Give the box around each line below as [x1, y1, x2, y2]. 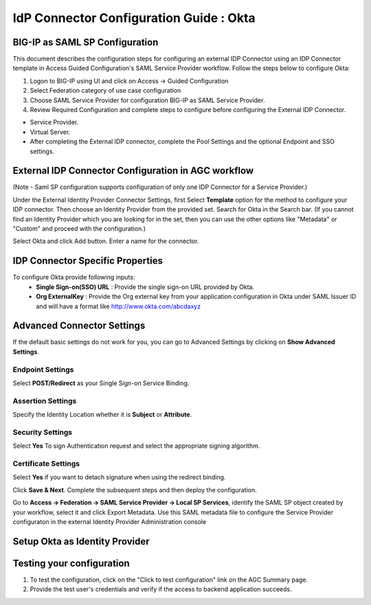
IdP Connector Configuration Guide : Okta [12, 10, 256, 25]
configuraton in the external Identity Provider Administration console [12, 517, 207, 525]
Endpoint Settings [12, 365, 74, 374]
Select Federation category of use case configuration [30, 87, 181, 95]
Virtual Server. [30, 128, 71, 136]
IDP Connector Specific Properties [12, 255, 163, 267]
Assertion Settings [12, 396, 77, 405]
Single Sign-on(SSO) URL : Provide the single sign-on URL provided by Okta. [36, 282, 254, 291]
